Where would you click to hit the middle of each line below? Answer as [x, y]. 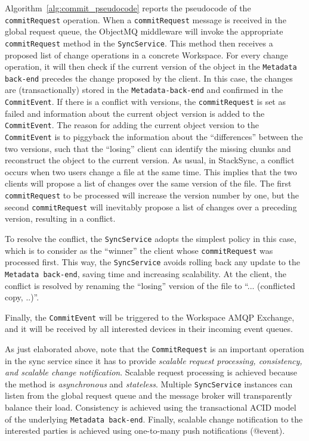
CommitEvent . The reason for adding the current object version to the [132, 125]
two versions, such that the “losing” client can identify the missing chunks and [148, 148]
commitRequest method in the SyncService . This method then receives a [139, 43]
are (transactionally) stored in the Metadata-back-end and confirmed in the [144, 90]
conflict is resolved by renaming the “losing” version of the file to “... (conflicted [150, 285]
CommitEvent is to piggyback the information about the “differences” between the [154, 136]
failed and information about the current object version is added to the [135, 113]
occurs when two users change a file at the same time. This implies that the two [151, 171]
